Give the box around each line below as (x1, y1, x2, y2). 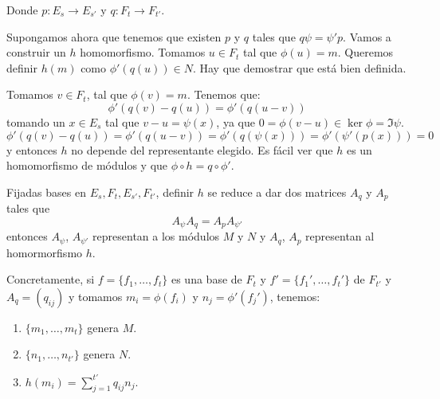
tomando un (6, 113, 65, 130)
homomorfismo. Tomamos (80, 44, 206, 61)
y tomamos (68, 288, 123, 304)
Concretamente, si (6, 271, 95, 288)
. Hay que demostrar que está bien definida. (192, 59, 407, 76)
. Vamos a (343, 28, 391, 45)
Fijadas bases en (6, 183, 86, 200)
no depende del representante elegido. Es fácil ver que (71, 141, 333, 158)
